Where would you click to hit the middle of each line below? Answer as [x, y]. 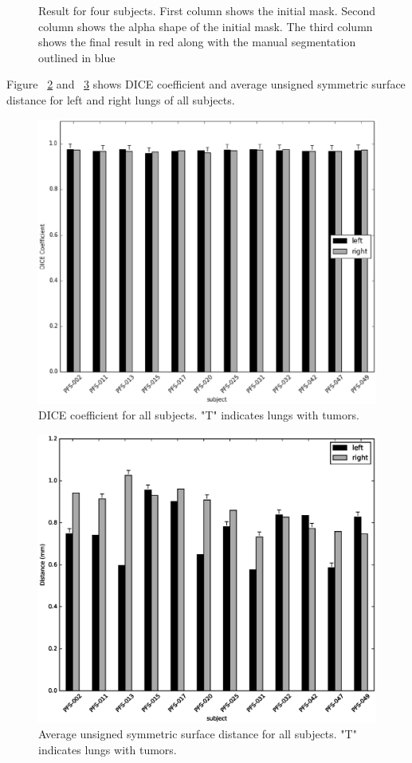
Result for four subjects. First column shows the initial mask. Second [207, 10]
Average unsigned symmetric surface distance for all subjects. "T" [198, 734]
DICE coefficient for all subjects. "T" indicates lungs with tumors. [199, 415]
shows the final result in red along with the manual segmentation [197, 42]
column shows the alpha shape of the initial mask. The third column [206, 26]
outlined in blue [77, 57]
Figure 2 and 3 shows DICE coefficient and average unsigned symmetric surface [206, 84]
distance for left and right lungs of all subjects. [121, 99]
